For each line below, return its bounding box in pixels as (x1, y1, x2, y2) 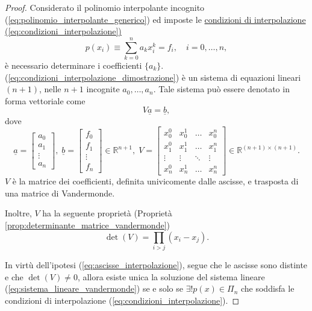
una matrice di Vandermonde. (5, 186, 115, 199)
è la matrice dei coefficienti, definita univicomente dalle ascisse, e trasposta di (12, 175, 299, 187)
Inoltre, (5, 207, 32, 219)
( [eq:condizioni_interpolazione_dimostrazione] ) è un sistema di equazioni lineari (5, 71, 301, 83)
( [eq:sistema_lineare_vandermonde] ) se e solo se (5, 282, 183, 295)
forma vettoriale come (5, 94, 86, 107)
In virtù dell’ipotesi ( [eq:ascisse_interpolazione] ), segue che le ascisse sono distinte (5, 258, 308, 271)
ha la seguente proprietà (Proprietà (42, 207, 172, 219)
